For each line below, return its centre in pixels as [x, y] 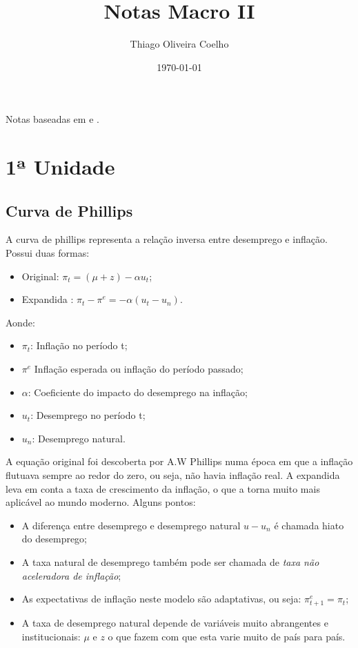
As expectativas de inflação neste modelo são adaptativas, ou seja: [161, 599]
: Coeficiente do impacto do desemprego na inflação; [138, 392]
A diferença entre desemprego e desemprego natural [131, 525]
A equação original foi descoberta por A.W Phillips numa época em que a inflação [179, 461]
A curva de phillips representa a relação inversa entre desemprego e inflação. [167, 239]
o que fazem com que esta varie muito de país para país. [227, 636]
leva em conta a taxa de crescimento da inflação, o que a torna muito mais [163, 488]
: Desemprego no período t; [88, 415]
